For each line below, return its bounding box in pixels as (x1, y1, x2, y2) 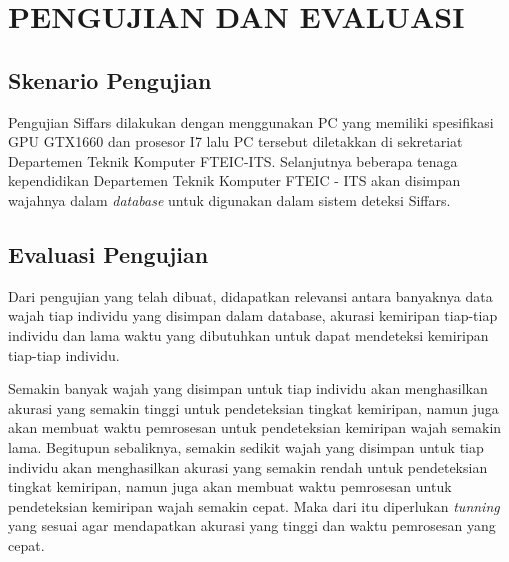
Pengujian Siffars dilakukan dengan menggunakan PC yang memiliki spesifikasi (8, 111, 494, 132)
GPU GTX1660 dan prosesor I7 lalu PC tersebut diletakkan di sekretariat (8, 131, 463, 152)
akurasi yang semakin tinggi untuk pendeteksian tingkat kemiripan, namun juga (8, 397, 499, 418)
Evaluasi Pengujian (8, 238, 209, 269)
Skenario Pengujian (8, 64, 212, 95)
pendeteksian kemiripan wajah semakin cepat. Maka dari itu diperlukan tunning (8, 495, 500, 516)
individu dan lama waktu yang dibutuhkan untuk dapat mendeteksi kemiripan (8, 324, 489, 345)
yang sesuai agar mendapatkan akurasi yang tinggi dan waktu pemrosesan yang (8, 515, 496, 536)
